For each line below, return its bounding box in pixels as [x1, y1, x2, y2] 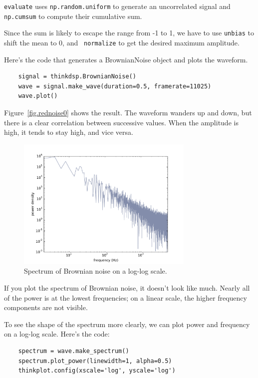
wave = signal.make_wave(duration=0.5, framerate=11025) [18, 82, 212, 90]
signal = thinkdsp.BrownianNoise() [18, 73, 136, 80]
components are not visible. [4, 302, 88, 313]
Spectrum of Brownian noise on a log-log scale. [24, 266, 167, 276]
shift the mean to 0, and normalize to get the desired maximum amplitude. [4, 37, 240, 47]
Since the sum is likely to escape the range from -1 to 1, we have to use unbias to [4, 27, 254, 38]
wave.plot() [18, 92, 58, 100]
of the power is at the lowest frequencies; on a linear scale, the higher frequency [4, 292, 247, 303]
